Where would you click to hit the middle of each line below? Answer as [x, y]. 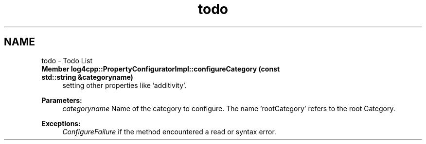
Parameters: [62, 100]
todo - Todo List [67, 60]
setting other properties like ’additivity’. [124, 85]
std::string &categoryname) [87, 77]
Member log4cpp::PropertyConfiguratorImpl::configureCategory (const [161, 69]
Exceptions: [61, 123]
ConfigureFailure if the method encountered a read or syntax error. [169, 131]
